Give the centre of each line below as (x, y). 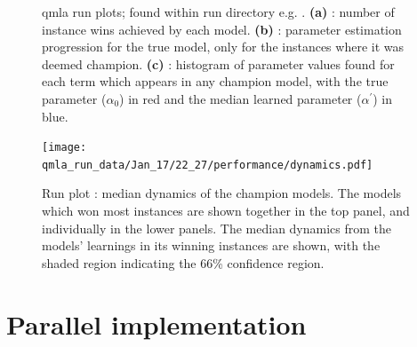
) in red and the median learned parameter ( (241, 98)
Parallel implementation (156, 323)
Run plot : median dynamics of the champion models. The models (222, 193)
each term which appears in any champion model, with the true (215, 81)
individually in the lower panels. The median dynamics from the (217, 228)
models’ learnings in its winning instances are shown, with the (211, 245)
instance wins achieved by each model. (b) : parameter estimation (222, 29)
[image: (64, 148)
